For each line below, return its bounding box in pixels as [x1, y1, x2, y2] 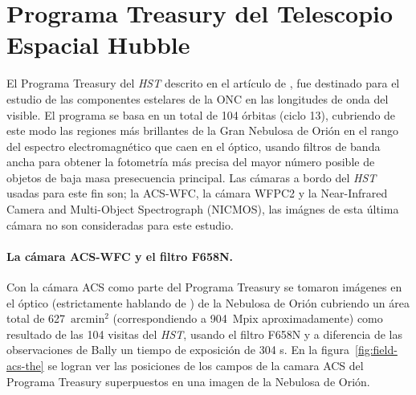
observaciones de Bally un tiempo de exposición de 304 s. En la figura [6, 341, 349, 358]
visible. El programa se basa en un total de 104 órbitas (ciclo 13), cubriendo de [6, 106, 396, 123]
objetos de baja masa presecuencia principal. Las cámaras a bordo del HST [6, 169, 377, 185]
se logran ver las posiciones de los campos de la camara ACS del [47, 357, 364, 374]
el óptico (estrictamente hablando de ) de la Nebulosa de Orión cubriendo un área [6, 294, 410, 311]
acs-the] [6, 357, 44, 374]
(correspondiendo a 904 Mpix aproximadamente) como [112, 310, 383, 327]
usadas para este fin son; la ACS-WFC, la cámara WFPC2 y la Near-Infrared [6, 185, 388, 202]
